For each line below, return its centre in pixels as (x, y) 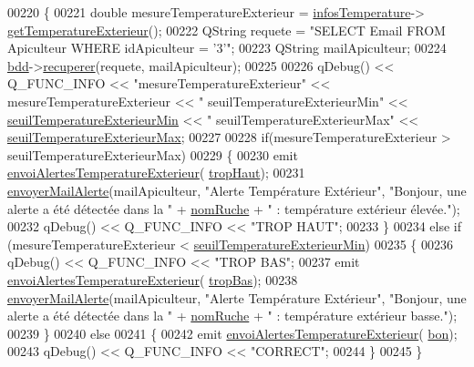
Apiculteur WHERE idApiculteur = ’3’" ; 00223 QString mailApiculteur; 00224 (227, 48)
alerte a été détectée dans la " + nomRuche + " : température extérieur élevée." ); (234, 208)
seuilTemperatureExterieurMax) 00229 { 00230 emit (153, 154)
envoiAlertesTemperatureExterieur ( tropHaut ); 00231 (156, 173)
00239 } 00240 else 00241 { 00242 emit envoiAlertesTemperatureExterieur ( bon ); (232, 333)
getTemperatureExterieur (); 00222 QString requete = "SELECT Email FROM (227, 30)
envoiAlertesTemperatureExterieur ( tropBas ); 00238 (153, 279)
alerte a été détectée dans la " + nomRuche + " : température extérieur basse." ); (232, 316)
